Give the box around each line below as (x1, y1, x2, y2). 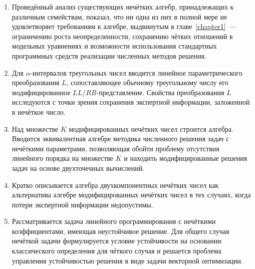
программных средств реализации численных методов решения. (12, 50, 207, 61)
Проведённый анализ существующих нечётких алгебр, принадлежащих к (12, 2, 234, 12)
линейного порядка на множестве (12, 153, 114, 163)
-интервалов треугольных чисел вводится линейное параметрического (30, 67, 242, 78)
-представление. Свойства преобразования (96, 87, 224, 97)
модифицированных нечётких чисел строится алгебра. (69, 123, 233, 134)
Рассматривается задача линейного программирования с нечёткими (12, 216, 216, 226)
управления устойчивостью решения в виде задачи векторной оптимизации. (12, 255, 243, 265)
